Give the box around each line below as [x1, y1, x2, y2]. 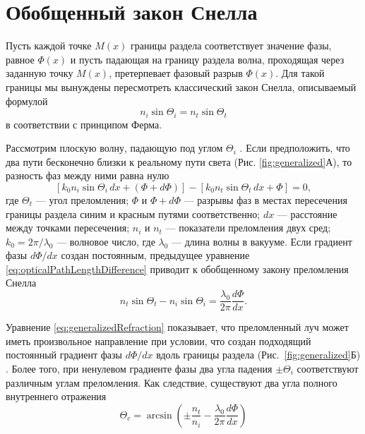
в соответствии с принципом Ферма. [6, 116, 162, 131]
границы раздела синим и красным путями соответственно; [6, 206, 261, 221]
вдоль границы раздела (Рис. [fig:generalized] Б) [156, 347, 361, 362]
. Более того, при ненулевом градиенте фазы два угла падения [6, 361, 273, 375]
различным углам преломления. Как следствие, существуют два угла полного [6, 375, 337, 390]
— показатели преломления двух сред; [165, 220, 331, 235]
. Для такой [275, 66, 325, 80]
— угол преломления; [35, 192, 129, 207]
